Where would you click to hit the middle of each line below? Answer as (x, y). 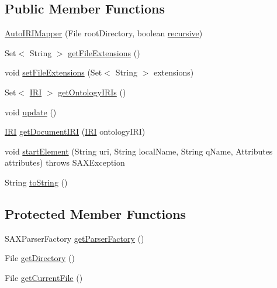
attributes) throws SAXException (65, 162)
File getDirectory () (40, 258)
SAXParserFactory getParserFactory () (75, 238)
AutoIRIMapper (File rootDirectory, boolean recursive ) (104, 33)
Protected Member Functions (96, 213)
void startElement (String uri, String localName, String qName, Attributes (139, 151)
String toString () (36, 182)
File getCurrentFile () (44, 277)
